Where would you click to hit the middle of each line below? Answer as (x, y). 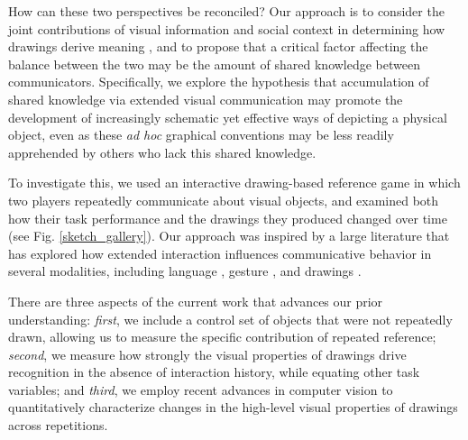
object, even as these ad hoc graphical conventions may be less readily (201, 135)
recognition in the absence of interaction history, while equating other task (214, 372)
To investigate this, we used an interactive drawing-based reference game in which (234, 183)
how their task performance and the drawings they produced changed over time (228, 218)
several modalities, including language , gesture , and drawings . (185, 271)
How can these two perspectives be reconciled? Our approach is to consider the (226, 11)
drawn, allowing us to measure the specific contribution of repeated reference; (222, 337)
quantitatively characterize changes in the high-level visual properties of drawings (233, 407)
